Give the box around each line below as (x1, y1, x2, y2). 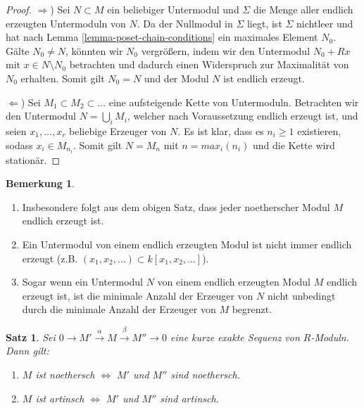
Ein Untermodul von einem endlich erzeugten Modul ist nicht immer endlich (22, 237, 352, 252)
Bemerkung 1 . (6, 176, 75, 191)
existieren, (297, 123, 341, 138)
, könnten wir (65, 43, 123, 58)
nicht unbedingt (267, 288, 336, 302)
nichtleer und (296, 15, 353, 30)
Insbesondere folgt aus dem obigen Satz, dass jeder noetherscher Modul (22, 199, 330, 214)
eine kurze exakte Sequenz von (170, 329, 300, 344)
